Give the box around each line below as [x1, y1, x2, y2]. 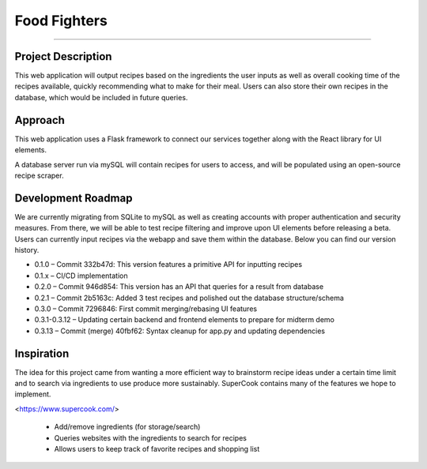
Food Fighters [14, 12, 108, 29]
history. [14, 246, 40, 254]
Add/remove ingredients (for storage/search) [54, 422, 201, 432]
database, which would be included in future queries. [14, 92, 188, 102]
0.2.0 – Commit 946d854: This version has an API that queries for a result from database [34, 282, 324, 291]
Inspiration [14, 347, 70, 360]
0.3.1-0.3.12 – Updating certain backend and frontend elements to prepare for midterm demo [34, 315, 335, 325]
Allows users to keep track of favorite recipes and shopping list [54, 444, 260, 453]
